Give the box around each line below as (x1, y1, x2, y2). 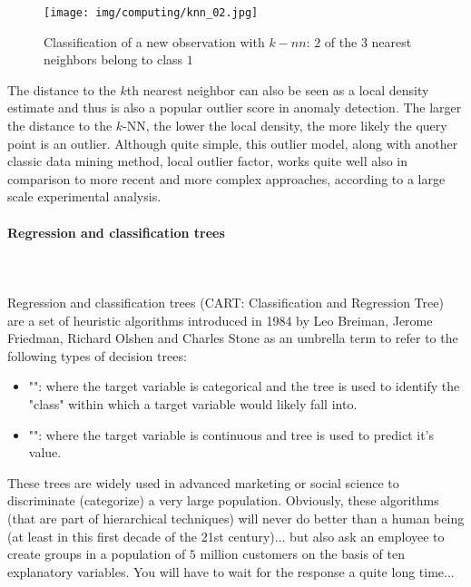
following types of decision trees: (7, 346, 187, 365)
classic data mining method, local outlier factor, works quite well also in (7, 152, 408, 171)
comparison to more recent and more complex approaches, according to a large (7, 169, 446, 188)
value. (28, 443, 62, 462)
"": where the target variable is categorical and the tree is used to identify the (28, 377, 460, 396)
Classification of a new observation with (44, 32, 265, 51)
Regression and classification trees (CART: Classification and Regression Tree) (7, 292, 444, 311)
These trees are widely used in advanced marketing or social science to (7, 473, 399, 492)
